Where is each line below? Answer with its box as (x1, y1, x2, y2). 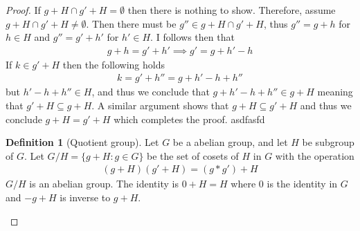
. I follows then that (150, 30, 235, 44)
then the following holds (62, 57, 165, 71)
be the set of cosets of (147, 148, 239, 163)
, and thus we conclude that (91, 84, 210, 99)
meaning (317, 84, 353, 99)
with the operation (275, 148, 354, 163)
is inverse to (60, 190, 111, 205)
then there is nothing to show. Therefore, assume (127, 3, 336, 17)
